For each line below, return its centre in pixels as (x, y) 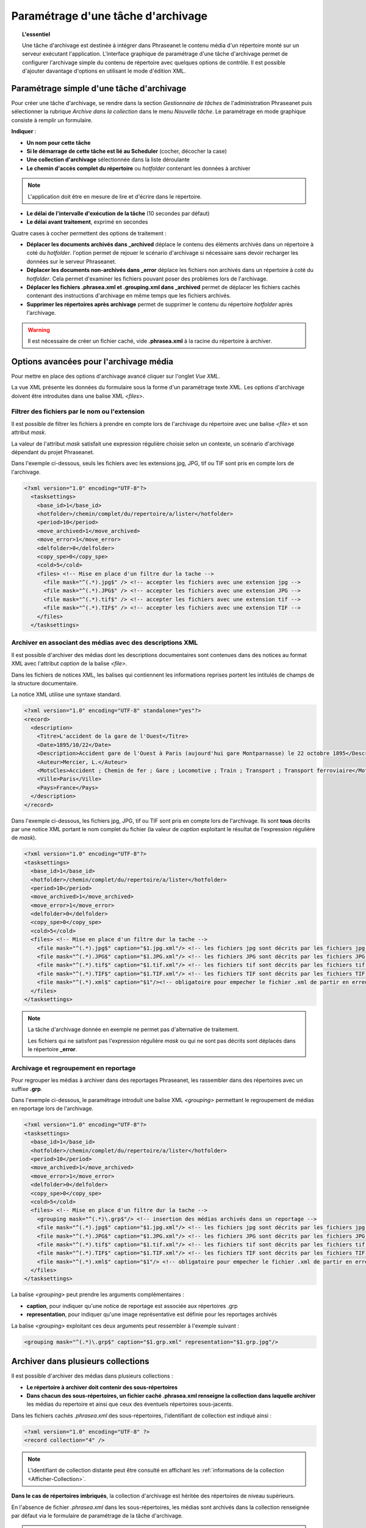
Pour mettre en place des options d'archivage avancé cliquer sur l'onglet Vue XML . (116, 376)
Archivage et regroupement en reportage (74, 1068)
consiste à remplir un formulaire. (52, 120)
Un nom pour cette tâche (59, 142)
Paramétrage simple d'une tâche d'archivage (99, 88)
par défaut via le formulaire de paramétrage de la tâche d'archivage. (97, 1515)
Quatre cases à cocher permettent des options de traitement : (89, 233)
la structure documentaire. (45, 683)
